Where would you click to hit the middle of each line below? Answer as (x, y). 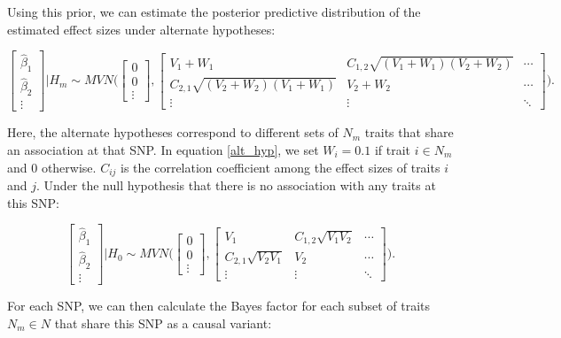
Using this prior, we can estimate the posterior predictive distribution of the (214, 12)
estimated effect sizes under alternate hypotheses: (141, 29)
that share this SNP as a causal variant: (163, 323)
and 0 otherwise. (52, 167)
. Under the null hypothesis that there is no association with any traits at (236, 184)
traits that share (409, 132)
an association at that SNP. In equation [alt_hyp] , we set (163, 149)
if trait (393, 149)
